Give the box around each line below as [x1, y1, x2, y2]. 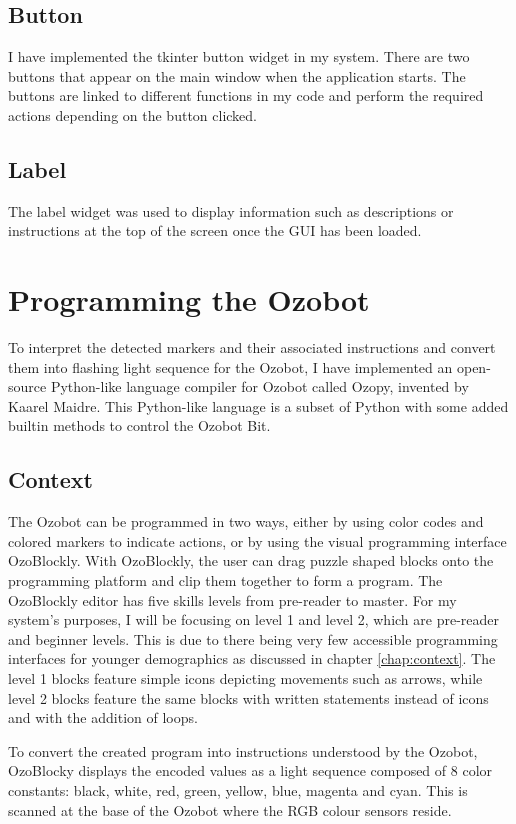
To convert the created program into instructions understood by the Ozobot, [8, 740, 478, 761]
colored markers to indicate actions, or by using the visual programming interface [8, 530, 507, 551]
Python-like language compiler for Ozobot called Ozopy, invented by [50, 376, 469, 397]
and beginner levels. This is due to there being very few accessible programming [8, 628, 498, 649]
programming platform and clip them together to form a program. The [8, 570, 443, 591]
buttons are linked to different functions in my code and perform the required [8, 85, 484, 106]
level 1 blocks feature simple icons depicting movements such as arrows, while [8, 668, 483, 689]
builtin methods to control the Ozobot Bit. [8, 415, 271, 436]
